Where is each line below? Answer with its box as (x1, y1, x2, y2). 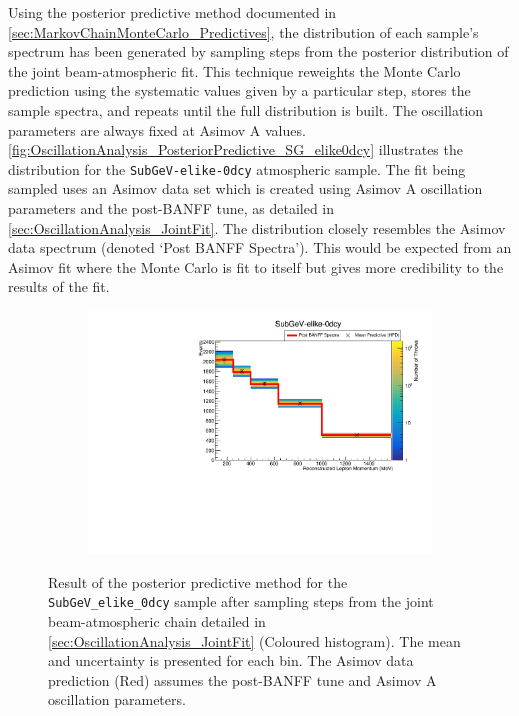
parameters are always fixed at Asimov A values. (8, 119, 306, 140)
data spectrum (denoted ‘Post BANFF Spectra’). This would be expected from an (8, 237, 512, 258)
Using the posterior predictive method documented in (8, 2, 337, 22)
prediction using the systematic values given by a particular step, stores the (8, 80, 471, 101)
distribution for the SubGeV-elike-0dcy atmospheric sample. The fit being (8, 158, 466, 179)
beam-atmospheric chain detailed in (48, 610, 266, 631)
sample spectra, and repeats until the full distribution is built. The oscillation (8, 99, 484, 120)
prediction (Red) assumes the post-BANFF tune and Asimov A (48, 669, 437, 690)
